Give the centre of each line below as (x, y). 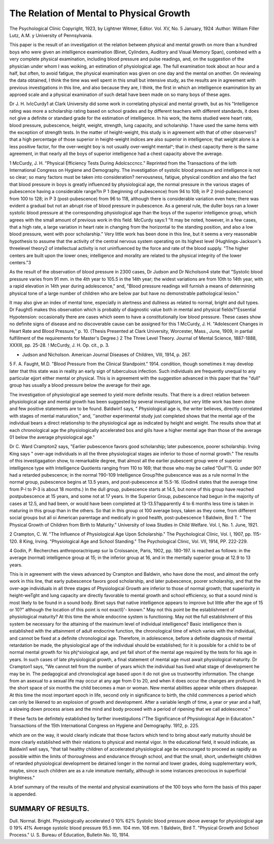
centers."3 (20, 263)
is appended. (23, 794)
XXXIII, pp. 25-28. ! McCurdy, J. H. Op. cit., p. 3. (59, 345)
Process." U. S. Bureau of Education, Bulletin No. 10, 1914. (70, 835)
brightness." (22, 778)
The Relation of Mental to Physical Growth (100, 13)
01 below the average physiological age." (52, 437)
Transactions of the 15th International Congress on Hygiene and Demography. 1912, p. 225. (105, 726)
